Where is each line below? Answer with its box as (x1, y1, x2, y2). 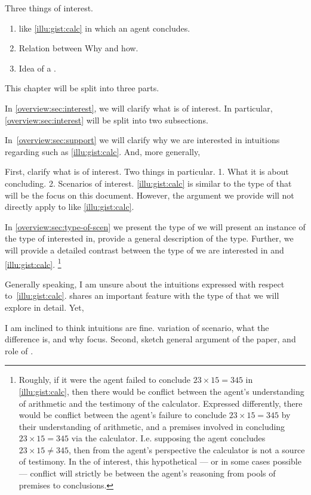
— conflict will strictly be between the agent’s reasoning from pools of (19, 467, 276, 479)
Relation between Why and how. (19, 42, 138, 54)
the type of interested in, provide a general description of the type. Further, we (5, 232, 294, 245)
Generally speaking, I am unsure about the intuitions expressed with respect (5, 277, 285, 290)
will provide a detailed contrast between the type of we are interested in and (5, 243, 284, 256)
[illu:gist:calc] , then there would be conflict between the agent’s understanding (19, 385, 304, 397)
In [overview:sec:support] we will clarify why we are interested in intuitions (5, 134, 280, 146)
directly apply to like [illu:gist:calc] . (5, 200, 134, 213)
